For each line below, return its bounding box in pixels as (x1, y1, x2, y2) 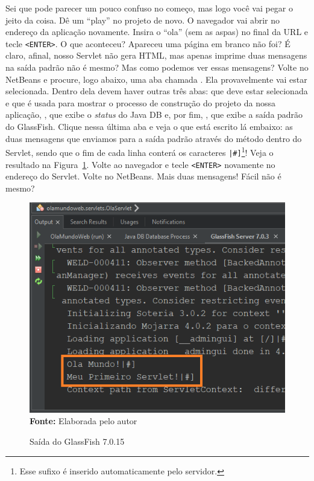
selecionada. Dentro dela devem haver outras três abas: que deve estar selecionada (5, 85, 308, 97)
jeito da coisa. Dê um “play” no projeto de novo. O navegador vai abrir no (5, 13, 280, 26)
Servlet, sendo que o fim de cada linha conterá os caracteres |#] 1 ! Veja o (5, 144, 274, 158)
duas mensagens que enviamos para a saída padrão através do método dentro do (5, 132, 302, 144)
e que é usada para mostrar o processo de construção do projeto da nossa (5, 96, 275, 109)
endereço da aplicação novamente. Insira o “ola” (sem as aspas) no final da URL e (5, 25, 309, 38)
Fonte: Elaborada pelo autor (30, 415, 137, 427)
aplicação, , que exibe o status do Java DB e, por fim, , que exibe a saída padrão (5, 108, 303, 121)
